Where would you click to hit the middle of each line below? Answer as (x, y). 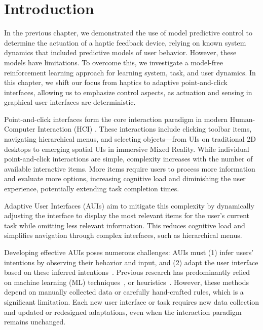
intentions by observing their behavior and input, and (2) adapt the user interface (131, 262)
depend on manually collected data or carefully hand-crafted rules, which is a (124, 292)
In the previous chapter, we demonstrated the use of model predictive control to (128, 33)
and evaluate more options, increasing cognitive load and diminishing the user (125, 178)
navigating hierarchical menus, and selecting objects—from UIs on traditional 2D (130, 139)
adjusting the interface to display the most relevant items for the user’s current (127, 215)
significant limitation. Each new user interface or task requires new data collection (132, 301)
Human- (242, 119)
